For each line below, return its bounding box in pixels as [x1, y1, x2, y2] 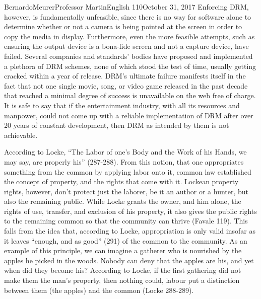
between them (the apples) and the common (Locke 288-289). [4, 284, 194, 295]
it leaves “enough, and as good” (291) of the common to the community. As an [4, 235, 247, 246]
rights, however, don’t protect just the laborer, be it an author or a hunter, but [4, 186, 249, 196]
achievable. [4, 129, 38, 140]
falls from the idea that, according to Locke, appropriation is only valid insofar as [4, 226, 255, 236]
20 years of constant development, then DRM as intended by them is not [4, 120, 229, 130]
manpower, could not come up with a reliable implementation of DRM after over [4, 110, 253, 120]
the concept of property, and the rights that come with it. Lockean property [4, 176, 239, 187]
